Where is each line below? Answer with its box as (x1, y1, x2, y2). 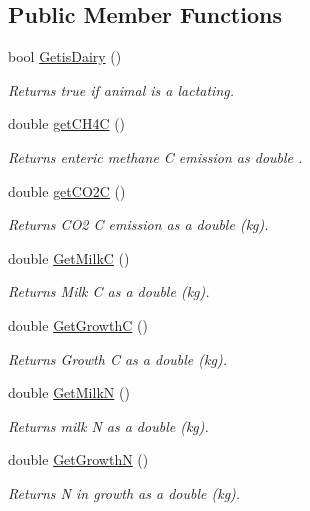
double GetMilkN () (8, 382, 130, 403)
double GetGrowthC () (8, 314, 148, 335)
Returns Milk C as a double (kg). (8, 281, 210, 302)
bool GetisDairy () (8, 46, 122, 67)
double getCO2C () (8, 180, 126, 201)
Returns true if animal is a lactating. (8, 79, 235, 100)
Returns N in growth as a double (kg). (8, 482, 241, 503)
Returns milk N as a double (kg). (8, 415, 209, 436)
